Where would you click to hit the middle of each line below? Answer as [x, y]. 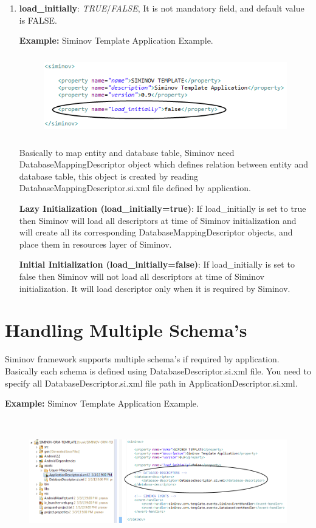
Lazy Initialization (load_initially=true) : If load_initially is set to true [163, 208]
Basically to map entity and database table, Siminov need [127, 152]
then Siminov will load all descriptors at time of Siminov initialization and [158, 220]
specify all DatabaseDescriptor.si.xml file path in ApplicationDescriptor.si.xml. [151, 383]
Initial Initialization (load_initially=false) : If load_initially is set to [157, 264]
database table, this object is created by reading [109, 176]
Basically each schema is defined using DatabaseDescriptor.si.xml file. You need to [158, 371]
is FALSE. [38, 20]
